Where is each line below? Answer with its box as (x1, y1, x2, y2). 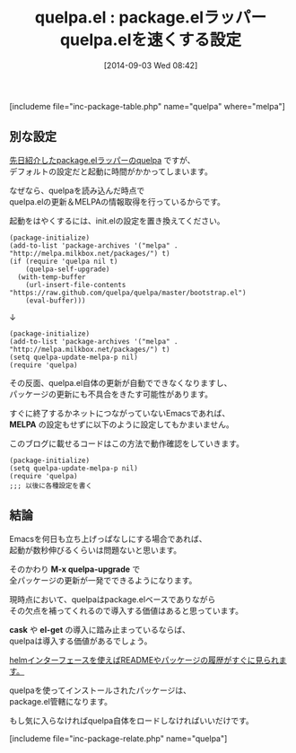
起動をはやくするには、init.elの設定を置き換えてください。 (9, 215, 226, 226)
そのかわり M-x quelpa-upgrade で (9, 564, 141, 574)
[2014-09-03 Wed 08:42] (103, 59, 198, 71)
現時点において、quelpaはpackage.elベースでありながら (9, 593, 216, 605)
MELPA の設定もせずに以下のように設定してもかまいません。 (9, 418, 235, 430)
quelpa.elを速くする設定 (59, 30, 242, 50)
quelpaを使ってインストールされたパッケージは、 (9, 685, 191, 696)
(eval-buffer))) (25, 296, 87, 305)
